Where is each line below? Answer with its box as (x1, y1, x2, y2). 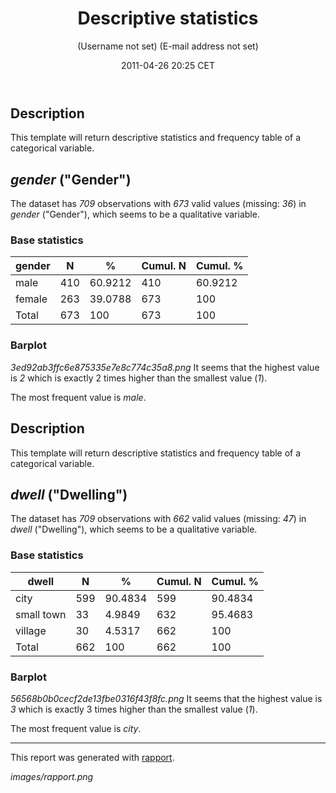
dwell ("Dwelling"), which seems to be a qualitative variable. (10, 523, 258, 536)
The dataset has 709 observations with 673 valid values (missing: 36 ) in (10, 198, 307, 210)
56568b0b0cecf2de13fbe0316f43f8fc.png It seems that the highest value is (10, 692, 323, 704)
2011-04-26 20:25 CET (120, 59, 216, 71)
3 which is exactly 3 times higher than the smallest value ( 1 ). (10, 703, 258, 715)
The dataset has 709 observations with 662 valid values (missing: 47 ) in (10, 513, 307, 525)
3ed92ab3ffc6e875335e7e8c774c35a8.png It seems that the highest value (10, 361, 320, 373)
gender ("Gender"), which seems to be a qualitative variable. (10, 208, 260, 221)
